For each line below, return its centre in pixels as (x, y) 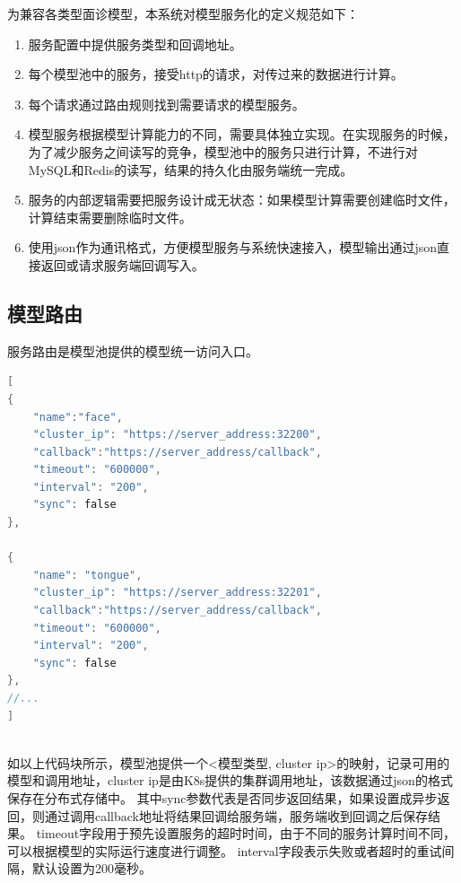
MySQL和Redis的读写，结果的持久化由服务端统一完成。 (191, 169)
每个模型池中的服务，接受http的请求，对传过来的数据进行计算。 (216, 74)
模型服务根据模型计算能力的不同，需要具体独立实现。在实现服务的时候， (242, 134)
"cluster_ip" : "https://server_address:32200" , (177, 435)
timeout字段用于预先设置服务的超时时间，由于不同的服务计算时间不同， (246, 833)
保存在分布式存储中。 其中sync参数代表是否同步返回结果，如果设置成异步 (222, 797)
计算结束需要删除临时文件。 (110, 217)
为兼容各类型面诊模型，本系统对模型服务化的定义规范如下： (183, 13)
